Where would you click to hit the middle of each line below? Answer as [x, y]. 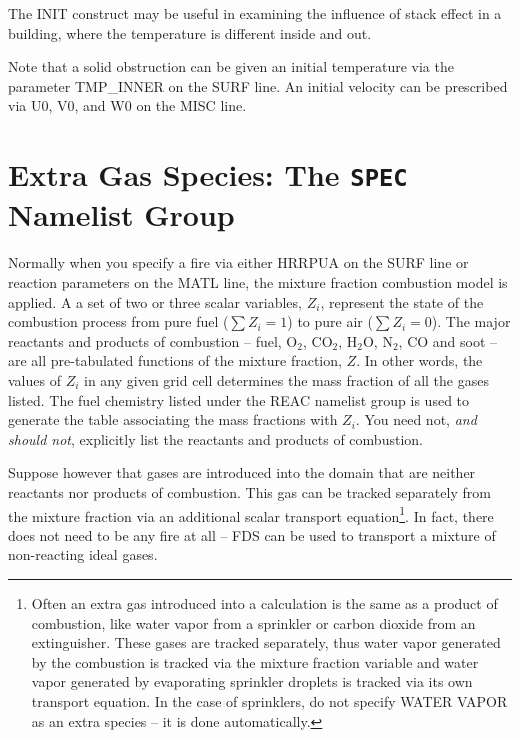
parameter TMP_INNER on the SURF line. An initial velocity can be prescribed [258, 85]
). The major [471, 321]
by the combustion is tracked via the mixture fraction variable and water [255, 661]
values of [34, 379]
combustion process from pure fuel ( [118, 321]
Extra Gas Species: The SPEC [208, 174]
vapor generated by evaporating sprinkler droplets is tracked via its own [252, 681]
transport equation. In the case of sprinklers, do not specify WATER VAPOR [269, 700]
